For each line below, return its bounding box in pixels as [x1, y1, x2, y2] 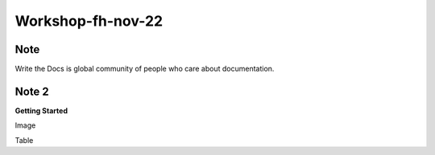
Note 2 [14, 84, 50, 98]
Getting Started [14, 105, 68, 116]
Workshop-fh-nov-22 [14, 12, 164, 30]
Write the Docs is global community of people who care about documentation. [14, 64, 275, 74]
